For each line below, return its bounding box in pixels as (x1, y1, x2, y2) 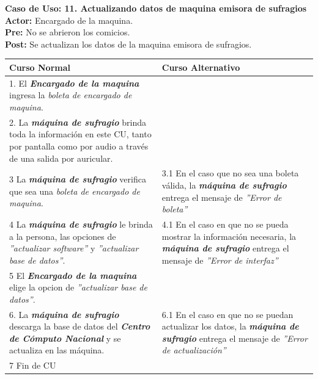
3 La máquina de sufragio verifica (9, 173, 146, 186)
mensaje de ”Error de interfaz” (161, 253, 278, 266)
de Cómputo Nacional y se (9, 331, 121, 344)
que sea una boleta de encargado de (9, 184, 140, 197)
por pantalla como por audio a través (9, 139, 149, 152)
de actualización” (161, 344, 226, 356)
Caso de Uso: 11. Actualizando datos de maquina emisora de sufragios (5, 2, 307, 14)
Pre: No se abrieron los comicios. (5, 26, 130, 38)
